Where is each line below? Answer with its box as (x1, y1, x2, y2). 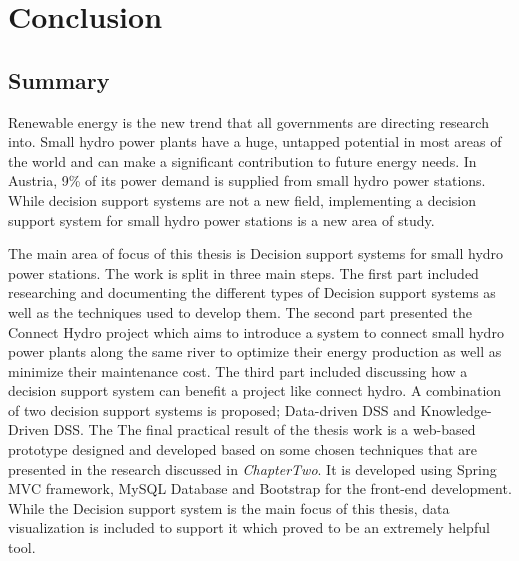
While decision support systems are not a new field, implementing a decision (8, 189, 476, 210)
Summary (8, 64, 110, 95)
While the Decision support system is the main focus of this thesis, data (8, 497, 450, 518)
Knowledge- (420, 399, 492, 420)
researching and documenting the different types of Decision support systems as (8, 282, 496, 303)
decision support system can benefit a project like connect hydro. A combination (8, 380, 502, 401)
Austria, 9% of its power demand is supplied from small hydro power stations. (8, 170, 486, 191)
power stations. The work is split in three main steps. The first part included (8, 262, 479, 283)
